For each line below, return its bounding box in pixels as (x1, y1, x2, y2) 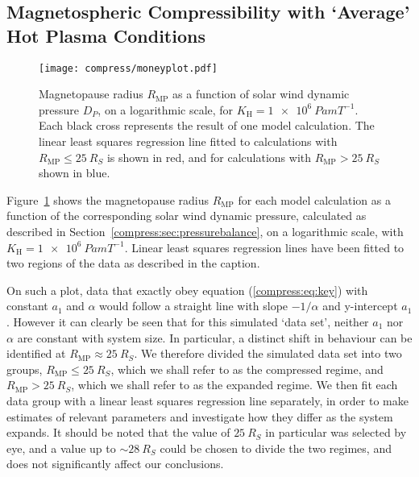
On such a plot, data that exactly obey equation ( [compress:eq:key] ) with (6, 281, 368, 298)
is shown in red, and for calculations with (106, 148, 312, 165)
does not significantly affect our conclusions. (6, 455, 224, 472)
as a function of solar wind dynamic (172, 85, 350, 102)
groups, (6, 360, 43, 377)
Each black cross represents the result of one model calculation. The (39, 117, 375, 134)
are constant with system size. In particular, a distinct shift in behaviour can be (17, 329, 413, 346)
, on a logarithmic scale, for (97, 101, 234, 118)
